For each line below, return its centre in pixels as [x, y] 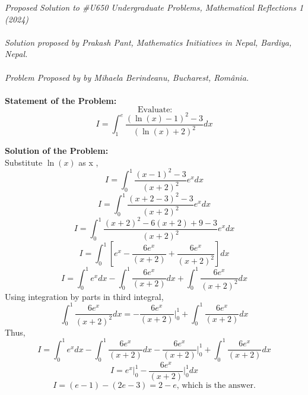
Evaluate [154, 110]
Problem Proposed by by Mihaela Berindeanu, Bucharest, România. [127, 77]
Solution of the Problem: [57, 151]
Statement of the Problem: [61, 100]
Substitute [24, 162]
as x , [88, 162]
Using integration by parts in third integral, [84, 296]
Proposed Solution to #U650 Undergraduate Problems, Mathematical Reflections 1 [154, 7]
